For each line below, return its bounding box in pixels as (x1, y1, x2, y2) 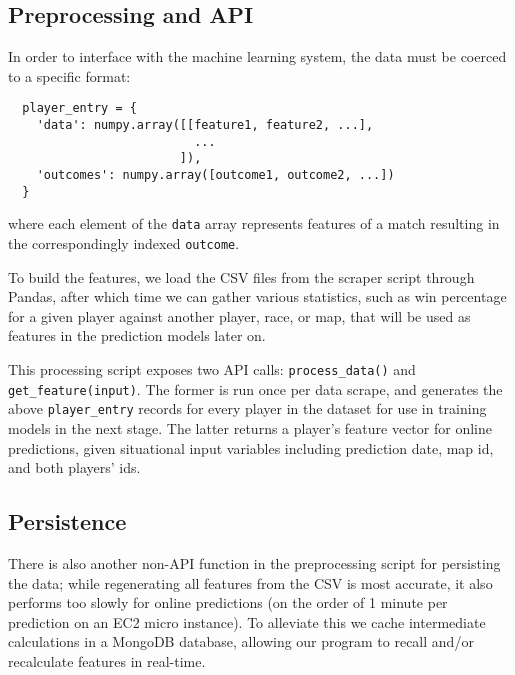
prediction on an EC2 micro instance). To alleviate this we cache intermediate (8, 611, 486, 632)
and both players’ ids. (8, 457, 141, 478)
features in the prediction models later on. (8, 325, 266, 346)
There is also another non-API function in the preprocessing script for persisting (8, 552, 501, 573)
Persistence (8, 506, 127, 537)
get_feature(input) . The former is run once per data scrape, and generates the (8, 378, 503, 399)
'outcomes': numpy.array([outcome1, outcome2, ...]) (36, 168, 395, 183)
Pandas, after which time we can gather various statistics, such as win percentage (8, 286, 507, 307)
